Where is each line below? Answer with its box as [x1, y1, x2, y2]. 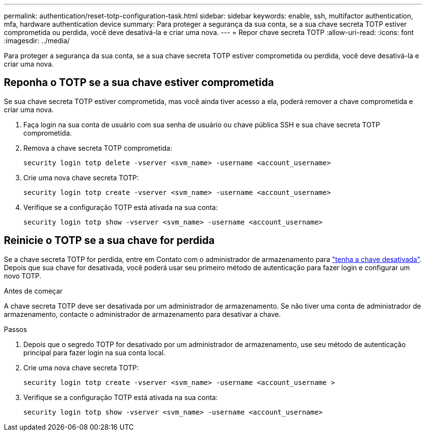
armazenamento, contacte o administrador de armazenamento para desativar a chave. [4, 310, 281, 318]
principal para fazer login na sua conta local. [23, 348, 166, 357]
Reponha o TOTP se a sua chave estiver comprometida [4, 76, 274, 89]
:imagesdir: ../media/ [4, 36, 70, 45]
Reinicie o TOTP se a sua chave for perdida [4, 234, 215, 247]
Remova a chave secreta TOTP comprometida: [23, 143, 172, 152]
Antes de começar [4, 286, 63, 295]
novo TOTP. [4, 271, 41, 280]
